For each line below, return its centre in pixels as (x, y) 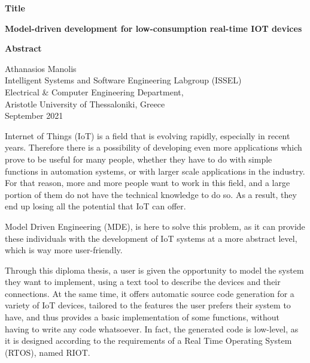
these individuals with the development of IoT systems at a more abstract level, (151, 238)
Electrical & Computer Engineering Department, (94, 91)
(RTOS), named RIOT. (48, 352)
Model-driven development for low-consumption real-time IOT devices (154, 28)
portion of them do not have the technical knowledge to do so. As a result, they (151, 194)
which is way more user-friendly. (64, 250)
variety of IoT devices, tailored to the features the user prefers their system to (148, 305)
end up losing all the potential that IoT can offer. (95, 206)
